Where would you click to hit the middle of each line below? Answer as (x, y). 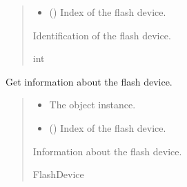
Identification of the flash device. (102, 35)
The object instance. (92, 105)
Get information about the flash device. (89, 81)
